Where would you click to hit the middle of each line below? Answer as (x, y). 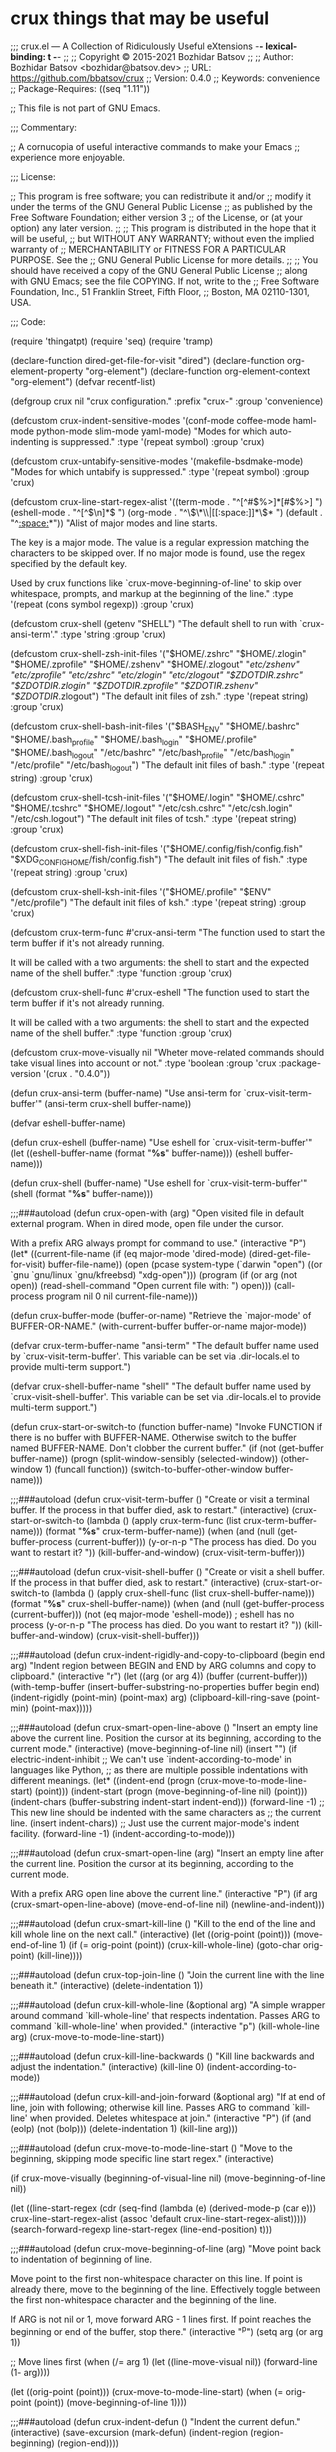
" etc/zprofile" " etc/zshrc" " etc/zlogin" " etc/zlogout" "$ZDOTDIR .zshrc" (156, 674)
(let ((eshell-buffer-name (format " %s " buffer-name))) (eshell (136, 1153)
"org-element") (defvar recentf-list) (83, 381)
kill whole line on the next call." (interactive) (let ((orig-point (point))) (151, 1934)
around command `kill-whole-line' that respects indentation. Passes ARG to (165, 2015)
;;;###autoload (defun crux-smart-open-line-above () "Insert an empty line (164, 1727)
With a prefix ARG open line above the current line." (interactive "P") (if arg (164, 1893)
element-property (47, 371)
